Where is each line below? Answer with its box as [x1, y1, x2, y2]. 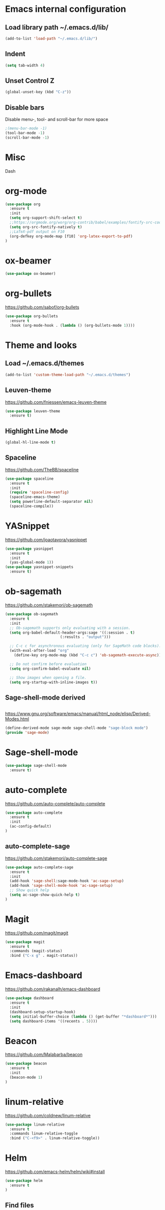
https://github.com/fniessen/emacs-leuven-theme [5, 399, 107, 405]
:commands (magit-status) [9, 948, 63, 953]
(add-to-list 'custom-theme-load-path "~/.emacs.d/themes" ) [5, 372, 131, 377]
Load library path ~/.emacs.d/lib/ [5, 23, 109, 32]
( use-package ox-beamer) [5, 271, 56, 276]
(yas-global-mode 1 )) [9, 560, 54, 565]
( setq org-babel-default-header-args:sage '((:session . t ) [9, 630, 135, 635]
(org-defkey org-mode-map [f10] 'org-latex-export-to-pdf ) [9, 233, 133, 239]
